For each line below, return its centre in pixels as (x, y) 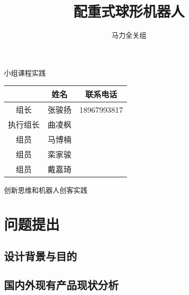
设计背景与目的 (40, 256)
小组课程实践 (25, 72)
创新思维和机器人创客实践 (46, 190)
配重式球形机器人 (129, 11)
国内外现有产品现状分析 (61, 285)
